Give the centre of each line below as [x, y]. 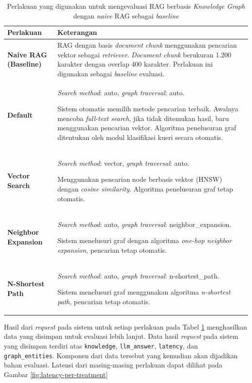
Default [20, 114]
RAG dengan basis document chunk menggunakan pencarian [147, 45]
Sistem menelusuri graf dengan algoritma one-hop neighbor [145, 240]
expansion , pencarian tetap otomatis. [112, 250]
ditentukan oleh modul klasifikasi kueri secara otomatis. [140, 137]
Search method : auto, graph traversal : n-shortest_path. [138, 275]
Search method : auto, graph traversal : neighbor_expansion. [144, 224]
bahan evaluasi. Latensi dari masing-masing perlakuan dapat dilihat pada [113, 365]
